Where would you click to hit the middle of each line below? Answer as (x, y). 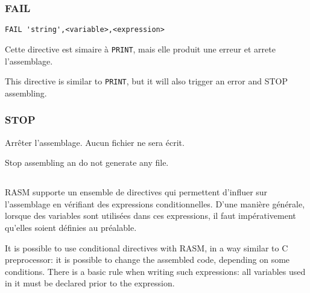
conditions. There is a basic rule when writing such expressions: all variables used (155, 271)
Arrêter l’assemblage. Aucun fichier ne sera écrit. (95, 142)
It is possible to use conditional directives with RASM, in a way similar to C (147, 247)
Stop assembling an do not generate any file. (87, 162)
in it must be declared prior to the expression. (90, 283)
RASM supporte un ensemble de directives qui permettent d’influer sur (136, 192)
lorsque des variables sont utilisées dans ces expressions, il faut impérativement (150, 216)
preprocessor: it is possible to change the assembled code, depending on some (147, 260)
